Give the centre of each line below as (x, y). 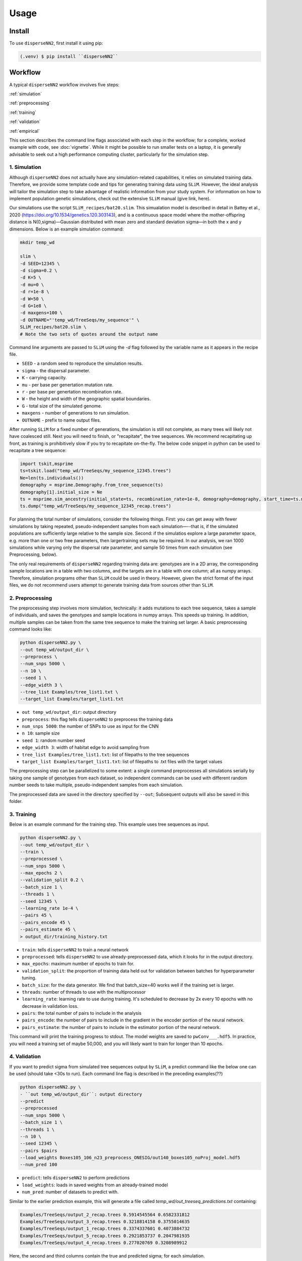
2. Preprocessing (31, 598)
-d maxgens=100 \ (41, 313)
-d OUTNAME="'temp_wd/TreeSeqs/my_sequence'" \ (80, 320)
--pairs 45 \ (36, 915)
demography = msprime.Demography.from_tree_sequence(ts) (92, 485)
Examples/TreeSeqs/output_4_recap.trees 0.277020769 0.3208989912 (103, 1243)
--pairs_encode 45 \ (45, 922)
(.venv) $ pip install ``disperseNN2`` (69, 56)
